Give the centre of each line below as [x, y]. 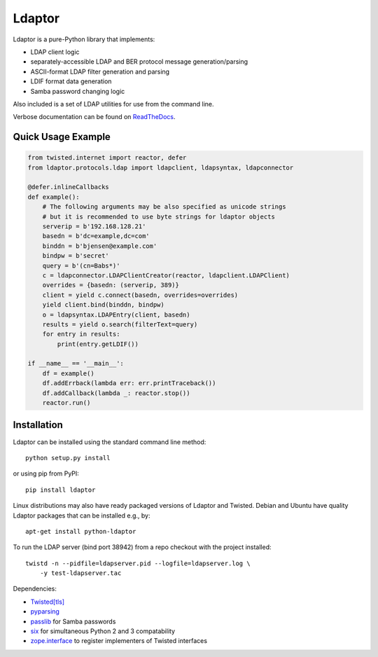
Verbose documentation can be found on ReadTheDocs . [94, 117]
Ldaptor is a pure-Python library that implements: [84, 39]
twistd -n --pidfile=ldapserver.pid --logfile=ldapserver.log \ [138, 563]
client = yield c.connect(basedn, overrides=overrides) [140, 295]
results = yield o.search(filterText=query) [120, 324]
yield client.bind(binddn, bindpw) [103, 305]
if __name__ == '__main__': [76, 364]
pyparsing [45, 611]
